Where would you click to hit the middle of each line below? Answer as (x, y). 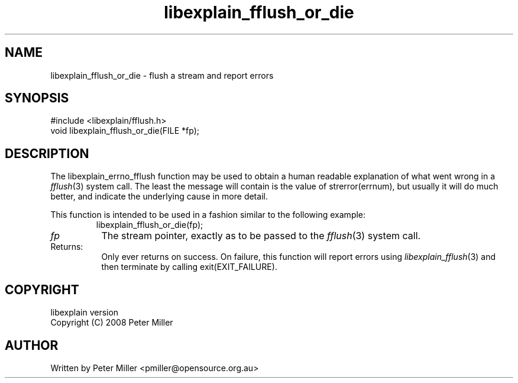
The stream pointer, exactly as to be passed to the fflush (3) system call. (261, 236)
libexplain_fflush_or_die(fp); (150, 225)
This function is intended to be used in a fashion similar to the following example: (208, 215)
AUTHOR (32, 345)
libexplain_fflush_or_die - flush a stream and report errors (162, 75)
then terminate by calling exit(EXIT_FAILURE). (189, 267)
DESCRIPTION (47, 153)
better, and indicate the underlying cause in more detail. (159, 197)
